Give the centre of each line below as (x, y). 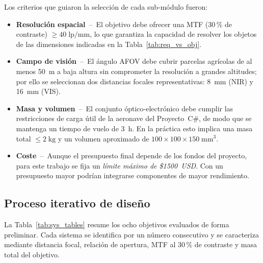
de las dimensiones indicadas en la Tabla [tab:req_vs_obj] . (109, 44)
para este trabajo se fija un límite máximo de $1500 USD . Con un (120, 165)
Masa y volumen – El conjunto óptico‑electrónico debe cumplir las (125, 108)
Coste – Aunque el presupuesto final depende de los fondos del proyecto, (131, 156)
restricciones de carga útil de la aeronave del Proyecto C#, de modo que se (134, 118)
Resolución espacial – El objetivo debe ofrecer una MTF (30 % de (124, 24)
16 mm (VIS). (38, 91)
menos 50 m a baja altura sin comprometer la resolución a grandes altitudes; (136, 71)
